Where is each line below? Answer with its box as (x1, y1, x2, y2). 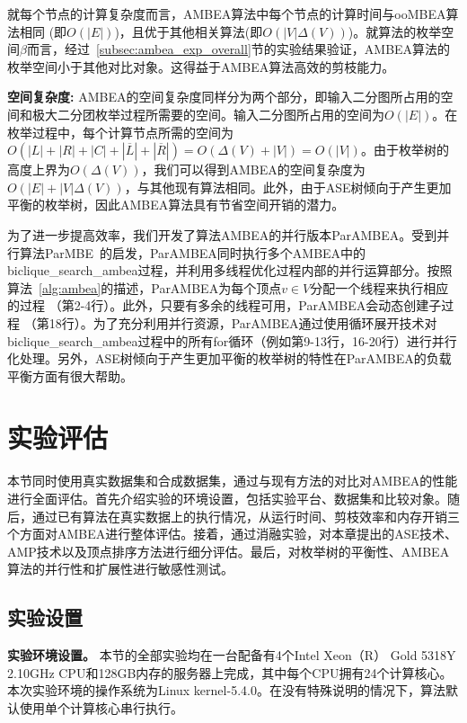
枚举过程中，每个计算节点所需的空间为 (7, 122, 233, 141)
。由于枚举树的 (360, 140, 449, 159)
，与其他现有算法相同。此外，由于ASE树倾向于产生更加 (124, 177, 452, 196)
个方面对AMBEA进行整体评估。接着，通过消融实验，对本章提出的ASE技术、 (7, 524, 458, 543)
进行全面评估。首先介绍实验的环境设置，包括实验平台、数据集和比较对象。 (7, 489, 447, 507)
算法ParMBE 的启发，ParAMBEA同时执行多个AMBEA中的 (19, 243, 366, 262)
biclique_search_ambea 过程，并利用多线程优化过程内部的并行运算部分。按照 (7, 261, 453, 280)
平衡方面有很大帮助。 (7, 366, 133, 385)
